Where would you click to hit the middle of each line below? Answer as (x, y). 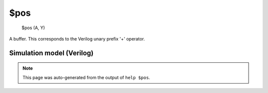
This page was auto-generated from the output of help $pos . (86, 77)
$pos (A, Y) (33, 28)
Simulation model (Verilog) (51, 53)
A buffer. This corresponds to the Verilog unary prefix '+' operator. (77, 39)
